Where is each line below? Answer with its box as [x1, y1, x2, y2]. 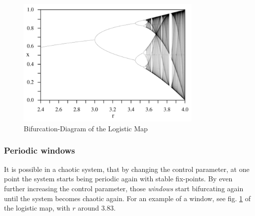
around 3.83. [78, 203, 116, 213]
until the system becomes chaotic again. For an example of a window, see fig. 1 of [4, 193, 251, 203]
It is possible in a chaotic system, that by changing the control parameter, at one [4, 163, 250, 174]
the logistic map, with [4, 203, 70, 213]
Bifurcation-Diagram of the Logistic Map [24, 123, 148, 133]
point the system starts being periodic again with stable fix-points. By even [4, 173, 233, 184]
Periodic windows [4, 144, 75, 157]
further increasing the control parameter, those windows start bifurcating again [4, 183, 244, 193]
